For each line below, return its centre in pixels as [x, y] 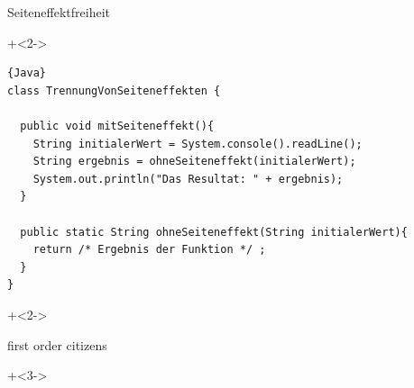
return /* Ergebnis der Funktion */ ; [149, 250]
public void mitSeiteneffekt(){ [117, 126]
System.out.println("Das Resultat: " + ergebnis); [188, 179]
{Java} [27, 73]
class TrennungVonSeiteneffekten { [114, 90]
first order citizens [57, 344]
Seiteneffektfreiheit [59, 12]
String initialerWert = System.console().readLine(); [198, 144]
